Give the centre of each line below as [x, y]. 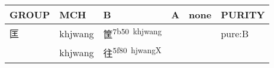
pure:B [235, 33]
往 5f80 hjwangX [132, 52]
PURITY [243, 14]
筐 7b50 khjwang [133, 33]
